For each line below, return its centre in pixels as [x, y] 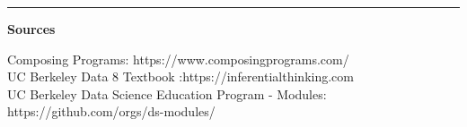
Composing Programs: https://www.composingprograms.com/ [178, 59]
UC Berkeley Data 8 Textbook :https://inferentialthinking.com [181, 76]
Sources [31, 29]
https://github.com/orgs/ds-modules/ [111, 111]
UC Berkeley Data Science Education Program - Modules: [167, 93]
